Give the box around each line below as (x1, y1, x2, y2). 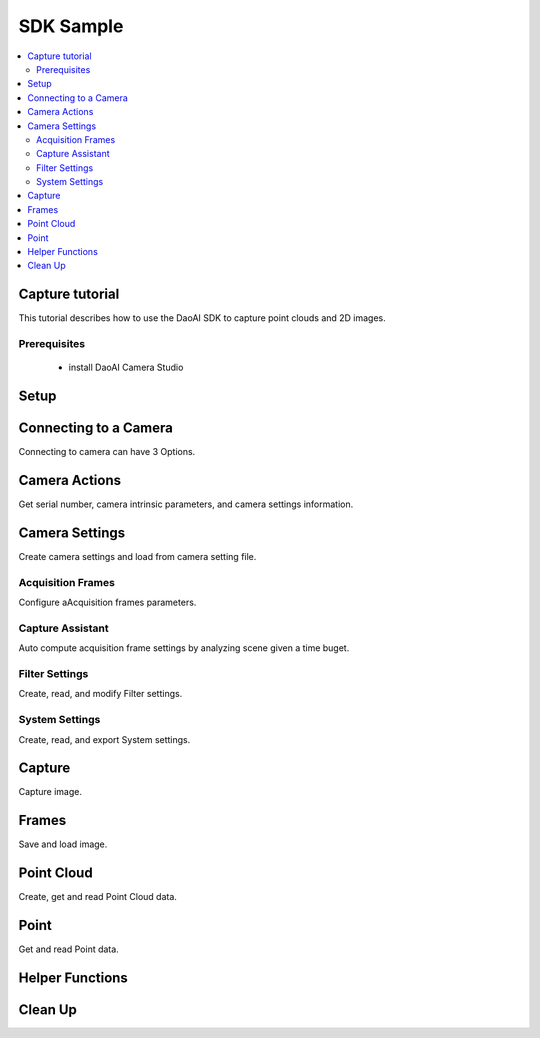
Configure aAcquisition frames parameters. (18, 596, 197, 609)
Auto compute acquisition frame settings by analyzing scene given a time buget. (18, 642, 350, 654)
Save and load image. (18, 838, 108, 850)
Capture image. (18, 786, 82, 798)
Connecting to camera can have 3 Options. (18, 446, 196, 458)
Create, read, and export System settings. (18, 733, 191, 745)
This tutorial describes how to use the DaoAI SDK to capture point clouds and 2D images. (18, 312, 387, 324)
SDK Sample (18, 15, 124, 37)
